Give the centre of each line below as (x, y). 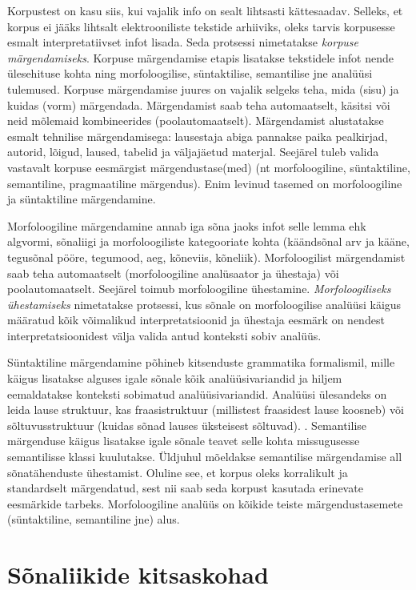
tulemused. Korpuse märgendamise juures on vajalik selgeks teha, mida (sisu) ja (203, 88)
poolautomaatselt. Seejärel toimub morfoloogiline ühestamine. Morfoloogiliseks (199, 289)
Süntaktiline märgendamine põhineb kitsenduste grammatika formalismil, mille (201, 362)
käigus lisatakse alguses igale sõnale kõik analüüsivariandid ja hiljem (175, 378)
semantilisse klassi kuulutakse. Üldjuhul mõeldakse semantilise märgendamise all (205, 457)
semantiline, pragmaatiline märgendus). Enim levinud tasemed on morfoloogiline (205, 183)
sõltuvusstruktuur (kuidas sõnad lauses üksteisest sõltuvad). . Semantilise (187, 425)
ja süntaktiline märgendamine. (82, 199)
